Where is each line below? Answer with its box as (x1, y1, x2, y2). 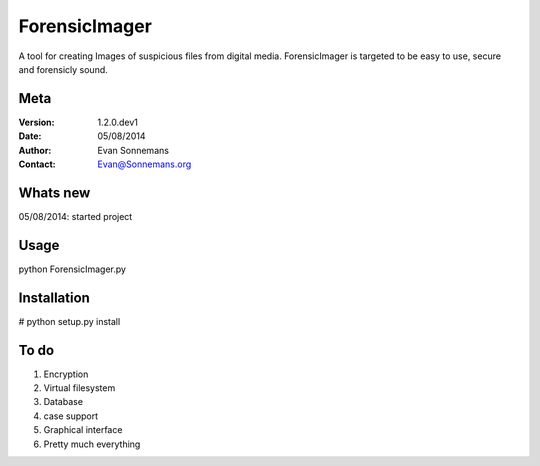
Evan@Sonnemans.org (97, 158, 192, 170)
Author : (18, 144, 52, 156)
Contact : (18, 158, 57, 170)
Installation (18, 289, 90, 306)
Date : (18, 130, 42, 142)
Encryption (43, 368, 89, 380)
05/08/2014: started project (18, 210, 133, 222)
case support (43, 410, 99, 422)
